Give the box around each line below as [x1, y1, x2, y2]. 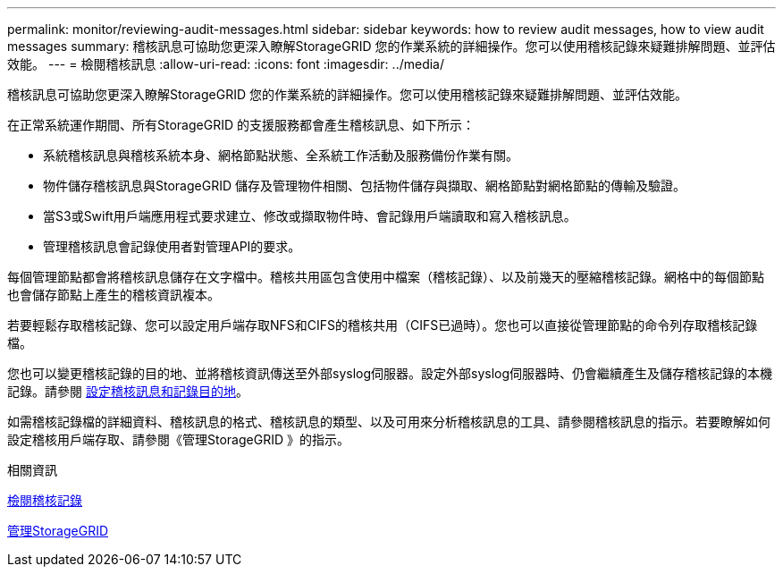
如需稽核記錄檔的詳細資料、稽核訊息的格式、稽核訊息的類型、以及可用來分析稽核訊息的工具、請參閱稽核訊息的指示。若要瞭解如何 [7, 414, 770, 429]
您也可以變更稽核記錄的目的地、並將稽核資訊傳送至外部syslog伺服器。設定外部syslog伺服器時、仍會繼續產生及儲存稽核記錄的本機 [7, 366, 773, 381]
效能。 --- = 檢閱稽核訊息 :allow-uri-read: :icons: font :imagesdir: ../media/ [7, 56, 445, 72]
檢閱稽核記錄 [7, 493, 82, 508]
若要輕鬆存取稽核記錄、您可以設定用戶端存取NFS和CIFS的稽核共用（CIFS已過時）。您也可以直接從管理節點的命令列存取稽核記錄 [7, 317, 758, 333]
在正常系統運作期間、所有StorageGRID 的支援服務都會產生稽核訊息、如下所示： [7, 117, 475, 132]
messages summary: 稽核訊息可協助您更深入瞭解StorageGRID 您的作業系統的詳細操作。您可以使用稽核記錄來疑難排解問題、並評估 [7, 38, 776, 54]
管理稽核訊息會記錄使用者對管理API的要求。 [43, 239, 301, 254]
